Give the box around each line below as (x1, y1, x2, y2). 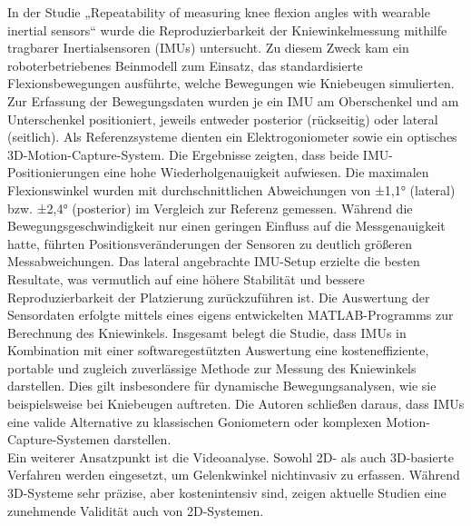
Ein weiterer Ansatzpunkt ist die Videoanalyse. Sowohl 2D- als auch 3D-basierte (7, 447, 454, 466)
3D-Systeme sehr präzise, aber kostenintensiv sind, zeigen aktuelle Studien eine (7, 483, 446, 502)
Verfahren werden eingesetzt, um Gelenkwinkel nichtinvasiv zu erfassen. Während (7, 465, 460, 484)
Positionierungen (7, 163, 100, 182)
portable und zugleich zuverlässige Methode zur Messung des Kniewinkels (7, 358, 417, 377)
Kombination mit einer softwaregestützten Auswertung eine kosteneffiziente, (7, 341, 429, 360)
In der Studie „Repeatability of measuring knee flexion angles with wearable (7, 3, 430, 21)
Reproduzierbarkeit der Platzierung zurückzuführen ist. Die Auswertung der (7, 287, 430, 306)
